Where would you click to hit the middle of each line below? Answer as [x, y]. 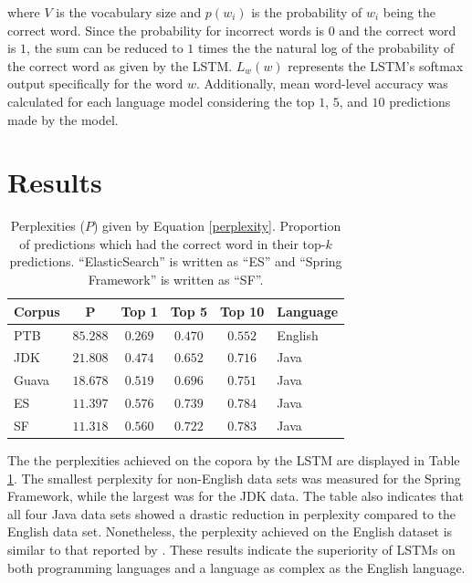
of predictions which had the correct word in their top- [173, 243]
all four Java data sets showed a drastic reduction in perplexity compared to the [232, 513]
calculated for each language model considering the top [161, 101]
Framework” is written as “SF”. [176, 280]
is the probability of [307, 12]
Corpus [37, 311]
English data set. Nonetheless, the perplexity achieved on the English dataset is [230, 531]
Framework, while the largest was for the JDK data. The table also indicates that [236, 496]
